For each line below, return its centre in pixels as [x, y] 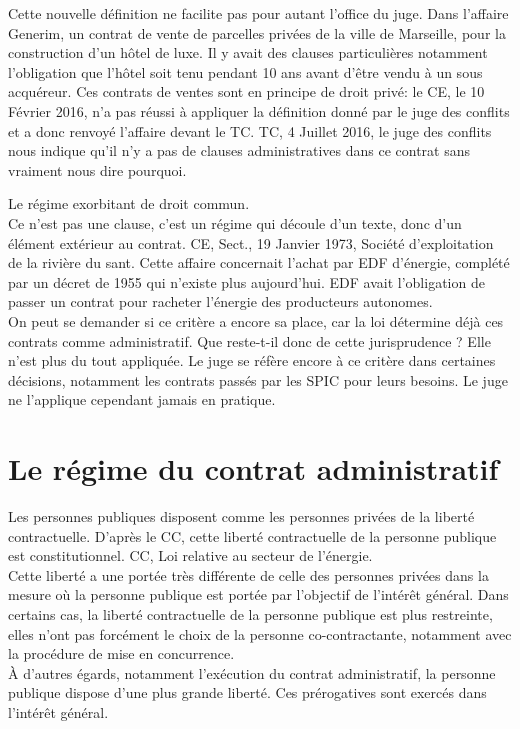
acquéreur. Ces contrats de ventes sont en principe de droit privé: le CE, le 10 [246, 91]
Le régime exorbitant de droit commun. [129, 203]
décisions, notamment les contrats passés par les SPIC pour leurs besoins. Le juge [258, 379]
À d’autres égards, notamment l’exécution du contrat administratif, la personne [252, 672]
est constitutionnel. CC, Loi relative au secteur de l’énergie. [190, 555]
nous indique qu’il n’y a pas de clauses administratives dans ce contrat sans [239, 150]
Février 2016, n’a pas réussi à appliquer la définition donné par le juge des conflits [259, 110]
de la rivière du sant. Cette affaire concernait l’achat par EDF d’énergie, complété [259, 262]
